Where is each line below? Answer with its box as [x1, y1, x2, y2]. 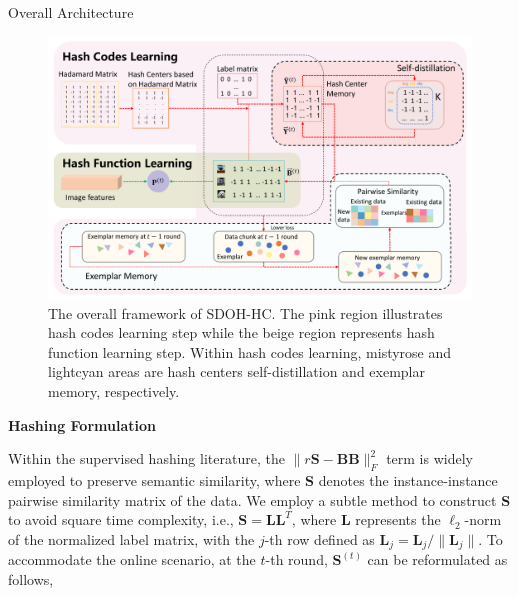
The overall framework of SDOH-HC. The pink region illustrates [48, 302, 443, 323]
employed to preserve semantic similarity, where [8, 470, 301, 491]
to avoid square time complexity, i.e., [8, 509, 234, 530]
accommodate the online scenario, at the [8, 549, 256, 570]
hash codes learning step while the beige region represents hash [48, 322, 435, 343]
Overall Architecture [8, 2, 134, 22]
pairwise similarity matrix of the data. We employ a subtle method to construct [8, 489, 497, 510]
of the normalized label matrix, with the [8, 528, 255, 549]
